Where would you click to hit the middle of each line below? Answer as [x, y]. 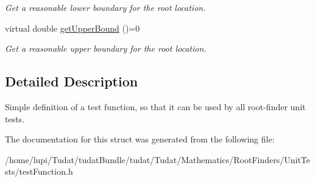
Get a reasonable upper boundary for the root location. [106, 48]
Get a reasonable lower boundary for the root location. [105, 7]
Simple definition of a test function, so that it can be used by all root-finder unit [155, 106]
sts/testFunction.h [39, 171]
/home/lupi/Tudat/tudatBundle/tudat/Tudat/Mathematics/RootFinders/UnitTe [157, 159]
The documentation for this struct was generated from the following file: [140, 139]
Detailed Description [72, 81]
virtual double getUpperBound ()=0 [73, 28]
